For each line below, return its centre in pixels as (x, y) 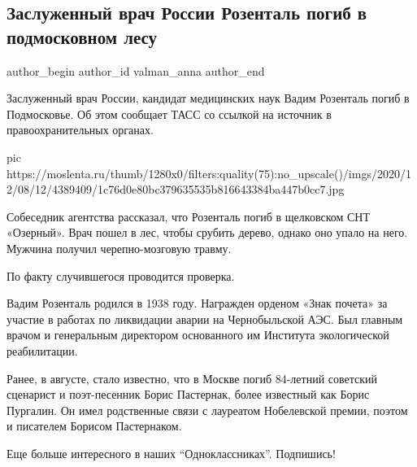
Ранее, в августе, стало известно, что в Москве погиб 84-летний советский (192, 378)
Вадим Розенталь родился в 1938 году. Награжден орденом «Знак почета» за (197, 303)
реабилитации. (42, 350)
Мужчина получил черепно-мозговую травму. (119, 248)
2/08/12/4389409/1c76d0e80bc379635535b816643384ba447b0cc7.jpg (176, 189)
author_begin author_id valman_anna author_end (136, 70)
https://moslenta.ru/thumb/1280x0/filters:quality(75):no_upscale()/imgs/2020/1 (209, 173)
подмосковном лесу (82, 36)
